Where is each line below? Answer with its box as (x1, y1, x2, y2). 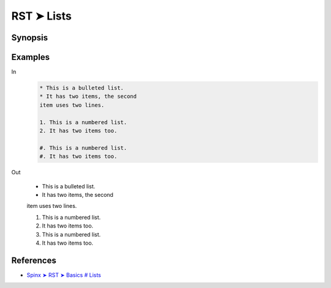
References (11, 255, 56, 265)
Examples (11, 52, 50, 62)
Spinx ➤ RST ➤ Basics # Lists (26, 271, 101, 278)
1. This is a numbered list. (39, 119, 127, 125)
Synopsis (11, 32, 48, 43)
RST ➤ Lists (11, 9, 72, 23)
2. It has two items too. (39, 127, 118, 135)
